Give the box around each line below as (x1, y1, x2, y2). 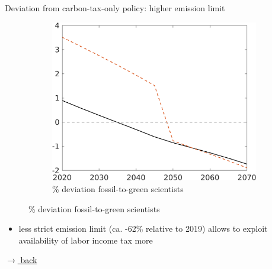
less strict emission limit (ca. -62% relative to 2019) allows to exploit (18, 222, 268, 235)
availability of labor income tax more (18, 234, 153, 246)
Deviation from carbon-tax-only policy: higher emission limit (5, 2, 225, 14)
